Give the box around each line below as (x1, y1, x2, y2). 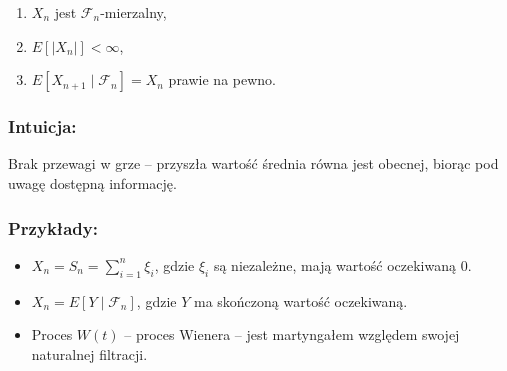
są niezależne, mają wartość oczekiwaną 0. (213, 254, 472, 275)
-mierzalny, (100, 2, 167, 22)
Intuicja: (8, 114, 77, 139)
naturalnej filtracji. (31, 343, 148, 364)
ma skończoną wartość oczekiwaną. (193, 290, 408, 311)
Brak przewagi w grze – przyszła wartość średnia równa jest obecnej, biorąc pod (8, 153, 499, 174)
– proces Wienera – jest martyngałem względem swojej (124, 324, 460, 345)
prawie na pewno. (168, 69, 276, 90)
